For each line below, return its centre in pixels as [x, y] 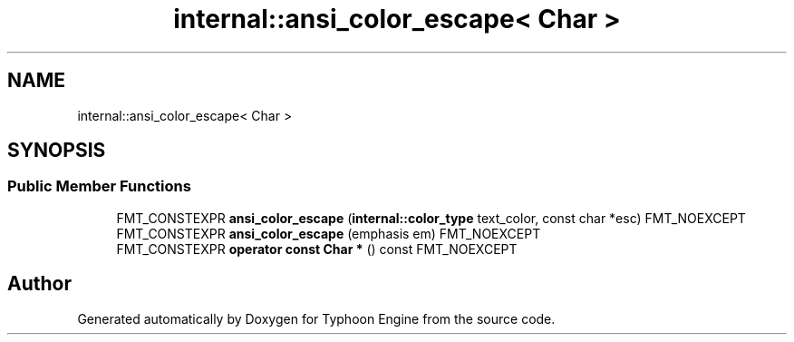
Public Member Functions [99, 186]
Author [39, 284]
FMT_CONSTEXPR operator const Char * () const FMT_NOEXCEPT [317, 249]
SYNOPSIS [57, 151]
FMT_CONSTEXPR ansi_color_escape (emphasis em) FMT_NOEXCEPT [329, 233]
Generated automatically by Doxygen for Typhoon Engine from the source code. [316, 318]
